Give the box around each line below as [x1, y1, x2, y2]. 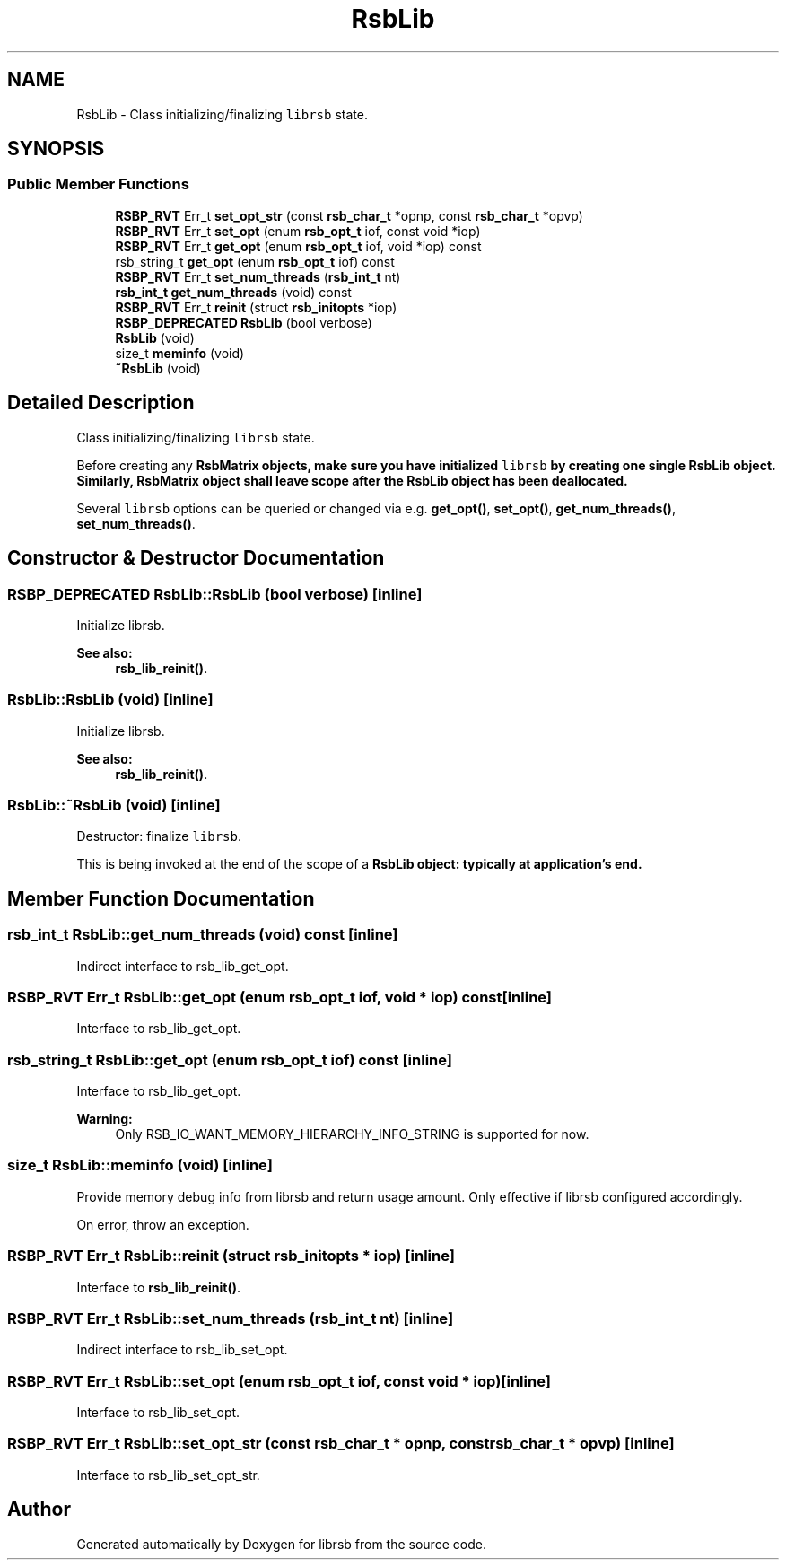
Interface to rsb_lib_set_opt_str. [76, 1466, 260, 1483]
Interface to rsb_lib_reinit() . [76, 1279, 241, 1295]
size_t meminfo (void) [115, 345, 245, 361]
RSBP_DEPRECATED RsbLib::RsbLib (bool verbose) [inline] [7, 584, 423, 603]
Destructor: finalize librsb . [76, 828, 241, 845]
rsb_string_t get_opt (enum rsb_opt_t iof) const [115, 253, 395, 269]
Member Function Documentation [7, 887, 315, 910]
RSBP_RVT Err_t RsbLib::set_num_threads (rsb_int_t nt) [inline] [7, 1309, 454, 1327]
